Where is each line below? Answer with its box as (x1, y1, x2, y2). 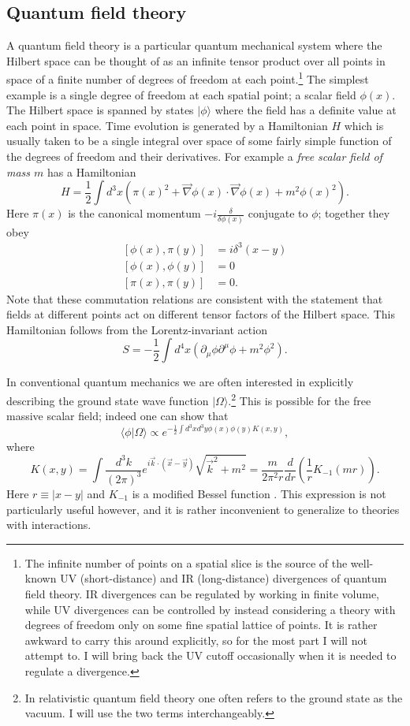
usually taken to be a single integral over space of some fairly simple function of (6, 132, 392, 149)
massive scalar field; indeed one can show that (6, 408, 229, 424)
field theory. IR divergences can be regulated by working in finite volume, (24, 585, 380, 601)
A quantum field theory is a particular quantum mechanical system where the (6, 37, 382, 54)
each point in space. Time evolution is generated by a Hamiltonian (6, 117, 328, 133)
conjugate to (248, 205, 308, 222)
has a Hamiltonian (47, 163, 136, 180)
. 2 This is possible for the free (228, 390, 371, 408)
